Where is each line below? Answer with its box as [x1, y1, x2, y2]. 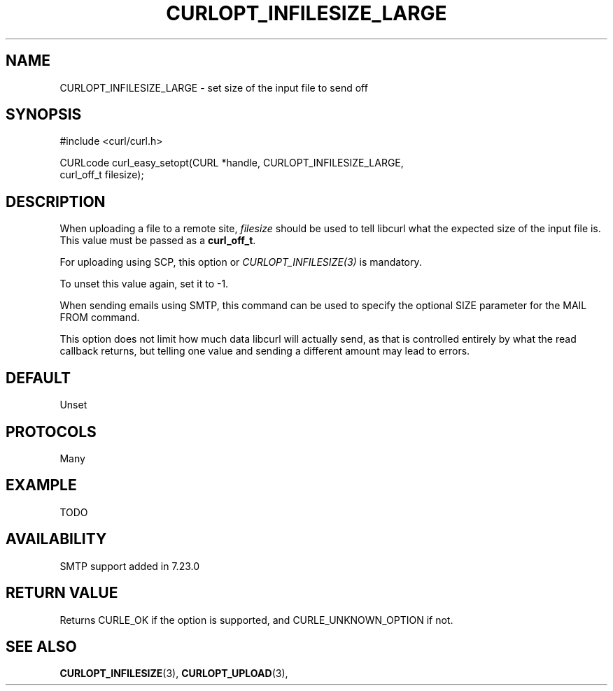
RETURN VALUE [6, 584, 118, 602]
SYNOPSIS [6, 106, 82, 124]
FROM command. [59, 311, 140, 324]
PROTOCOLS [6, 422, 97, 441]
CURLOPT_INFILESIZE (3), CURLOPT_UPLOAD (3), [59, 667, 288, 680]
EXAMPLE [6, 476, 77, 494]
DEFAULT [6, 369, 71, 387]
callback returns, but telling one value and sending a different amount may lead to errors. [59, 345, 470, 357]
